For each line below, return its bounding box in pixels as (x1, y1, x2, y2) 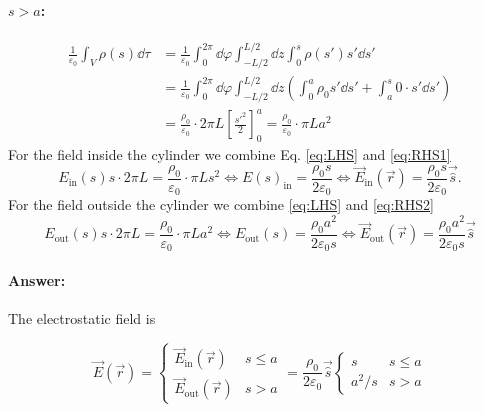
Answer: (8, 269, 66, 290)
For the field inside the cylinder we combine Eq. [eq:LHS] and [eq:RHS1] (8, 144, 451, 165)
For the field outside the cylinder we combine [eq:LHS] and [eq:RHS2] (8, 194, 434, 215)
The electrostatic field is (8, 308, 156, 329)
